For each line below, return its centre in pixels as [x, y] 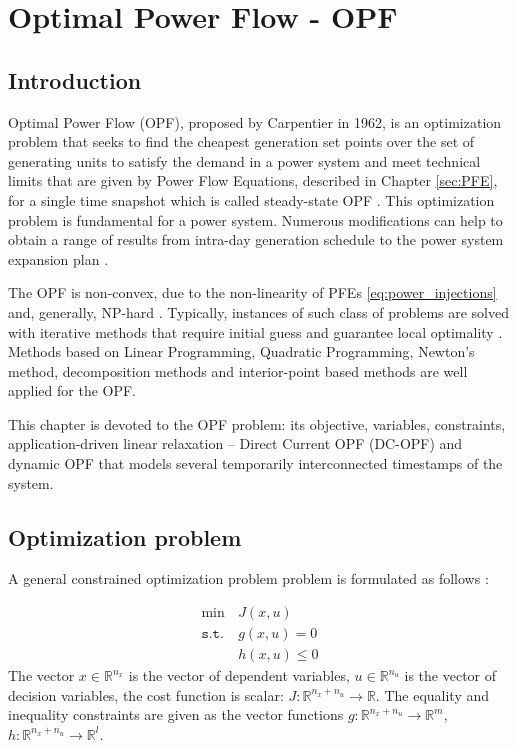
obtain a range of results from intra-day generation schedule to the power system [256, 239]
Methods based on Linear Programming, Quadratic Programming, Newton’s [241, 351]
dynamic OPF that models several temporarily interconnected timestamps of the [255, 463]
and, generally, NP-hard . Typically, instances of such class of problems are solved [259, 311]
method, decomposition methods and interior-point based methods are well [238, 370]
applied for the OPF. [72, 390]
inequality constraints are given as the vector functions [176, 714]
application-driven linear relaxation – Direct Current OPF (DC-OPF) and [235, 443]
